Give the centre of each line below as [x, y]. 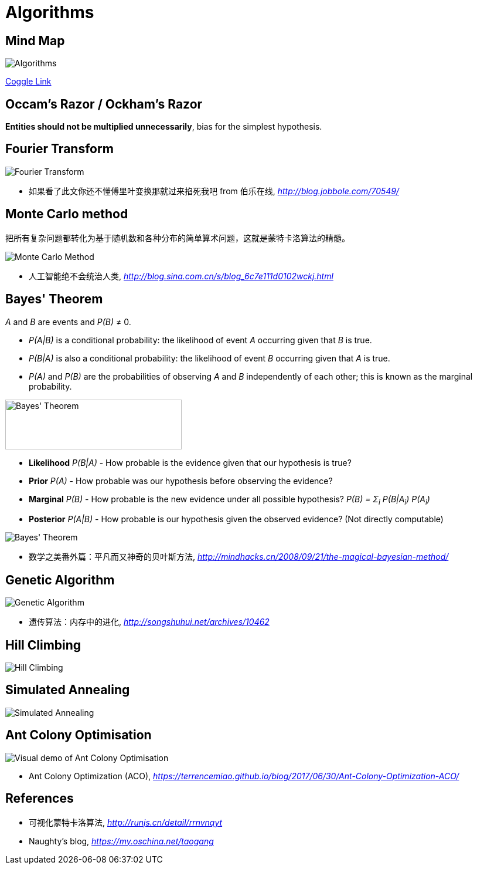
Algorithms [50, 12]
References [40, 799]
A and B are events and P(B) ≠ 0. [68, 322]
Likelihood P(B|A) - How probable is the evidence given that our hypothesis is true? [190, 462]
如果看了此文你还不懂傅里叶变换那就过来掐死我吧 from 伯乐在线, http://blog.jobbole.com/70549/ [214, 191]
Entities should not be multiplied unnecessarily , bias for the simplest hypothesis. [164, 127]
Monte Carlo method [67, 214]
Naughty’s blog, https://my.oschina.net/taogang [121, 841]
